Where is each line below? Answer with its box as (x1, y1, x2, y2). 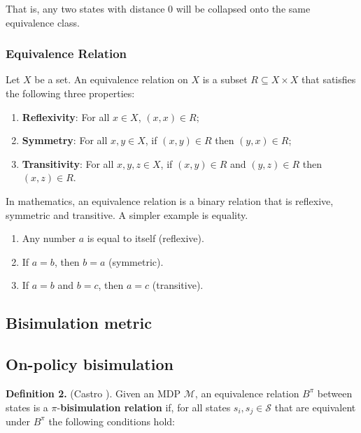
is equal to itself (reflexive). (87, 231, 204, 246)
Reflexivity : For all (22, 109, 110, 124)
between (317, 385, 353, 400)
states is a (6, 399, 48, 414)
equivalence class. (6, 15, 80, 29)
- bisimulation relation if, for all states (57, 399, 231, 414)
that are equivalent (274, 399, 356, 414)
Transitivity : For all (22, 156, 114, 171)
